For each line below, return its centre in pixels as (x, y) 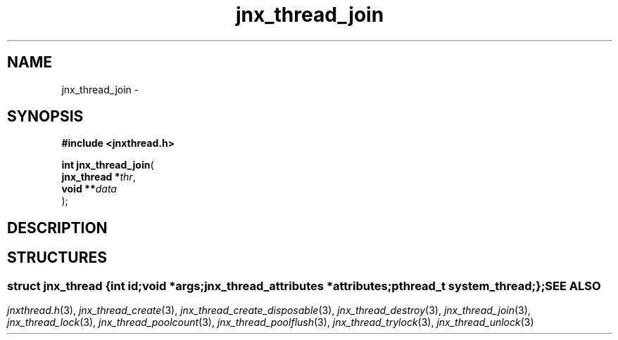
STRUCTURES (57, 258)
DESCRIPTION (57, 228)
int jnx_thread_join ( (108, 165)
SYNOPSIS (45, 117)
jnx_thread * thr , (99, 177)
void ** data (89, 189)
